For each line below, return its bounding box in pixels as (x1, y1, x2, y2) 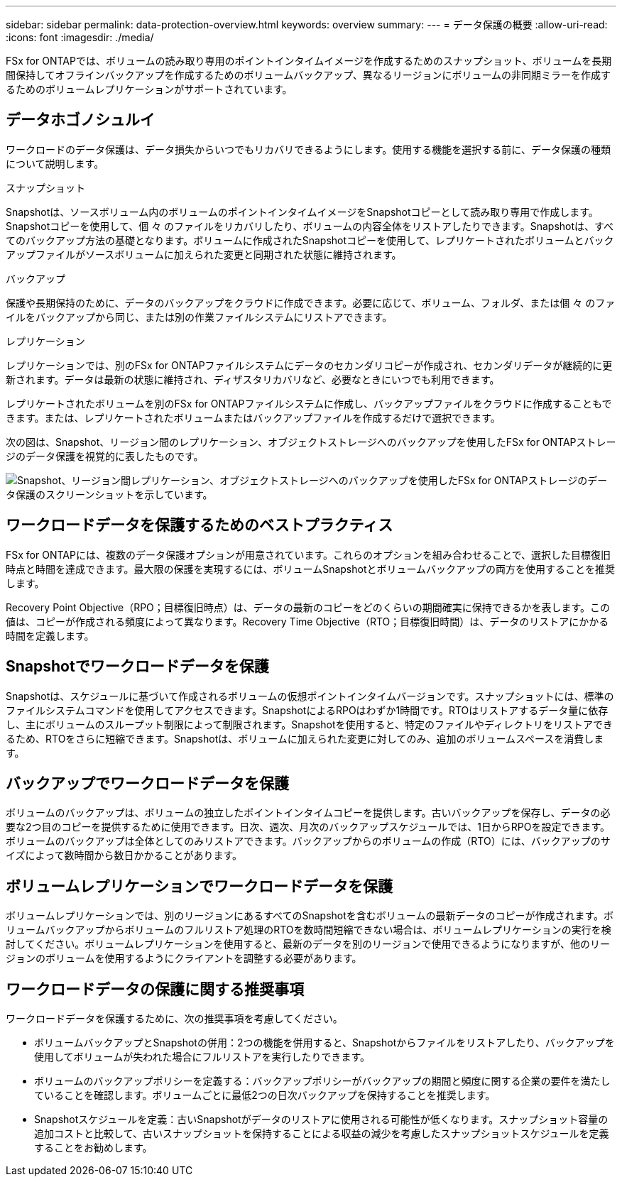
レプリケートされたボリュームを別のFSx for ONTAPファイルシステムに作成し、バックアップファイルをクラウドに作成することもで (6, 397, 612, 410)
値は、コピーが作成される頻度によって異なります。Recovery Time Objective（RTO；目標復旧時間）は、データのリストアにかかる (6, 615, 609, 628)
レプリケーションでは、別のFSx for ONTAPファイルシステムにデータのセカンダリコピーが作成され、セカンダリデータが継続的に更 (6, 359, 613, 371)
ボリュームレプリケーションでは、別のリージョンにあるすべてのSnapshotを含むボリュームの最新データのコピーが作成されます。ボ (6, 909, 613, 922)
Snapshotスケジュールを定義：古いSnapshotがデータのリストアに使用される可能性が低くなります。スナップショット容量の (34, 1113, 609, 1126)
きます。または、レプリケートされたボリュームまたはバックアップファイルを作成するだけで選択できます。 (6, 411, 501, 424)
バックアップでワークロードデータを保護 (6, 774, 289, 792)
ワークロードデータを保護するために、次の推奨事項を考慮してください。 (6, 1012, 343, 1025)
